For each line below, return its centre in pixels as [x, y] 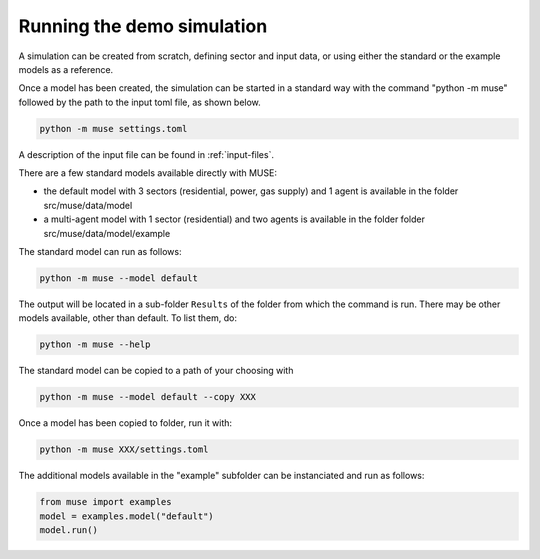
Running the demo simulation [143, 26]
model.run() [69, 530]
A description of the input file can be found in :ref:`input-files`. [146, 154]
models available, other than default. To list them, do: [127, 318]
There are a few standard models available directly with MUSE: [147, 173]
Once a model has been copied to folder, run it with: [125, 423]
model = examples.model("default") [126, 516]
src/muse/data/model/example [107, 233]
